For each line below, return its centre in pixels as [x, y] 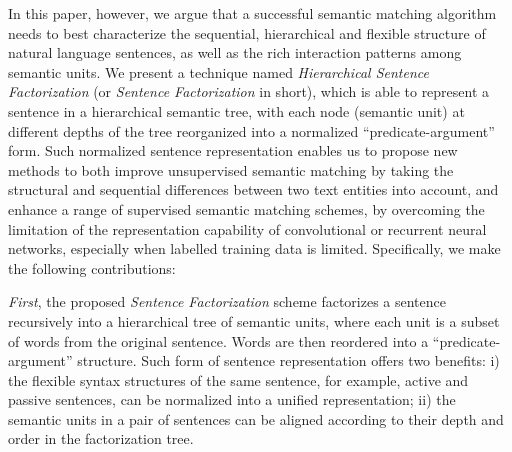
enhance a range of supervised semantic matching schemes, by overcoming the [246, 208]
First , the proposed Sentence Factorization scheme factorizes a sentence [227, 301]
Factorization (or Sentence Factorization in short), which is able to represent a [249, 91]
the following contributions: [92, 267]
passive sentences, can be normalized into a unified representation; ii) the [232, 399]
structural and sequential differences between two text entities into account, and [253, 189]
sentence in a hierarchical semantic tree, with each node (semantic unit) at [236, 110]
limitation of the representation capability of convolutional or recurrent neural [247, 228]
